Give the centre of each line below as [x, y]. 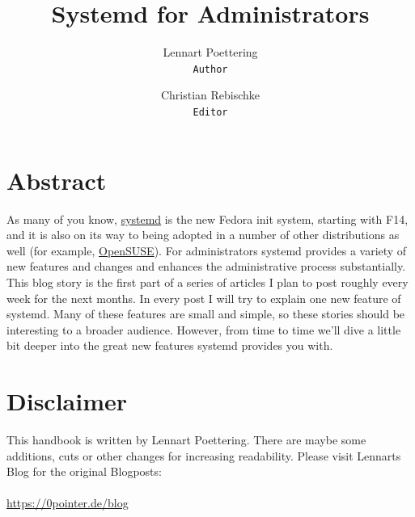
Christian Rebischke [210, 95]
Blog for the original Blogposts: [84, 471]
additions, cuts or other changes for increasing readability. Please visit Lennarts [204, 455]
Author [210, 69]
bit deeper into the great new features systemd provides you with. [170, 345]
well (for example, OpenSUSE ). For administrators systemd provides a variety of [207, 250]
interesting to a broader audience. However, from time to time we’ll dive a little [204, 329]
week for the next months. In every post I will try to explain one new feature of [204, 298]
